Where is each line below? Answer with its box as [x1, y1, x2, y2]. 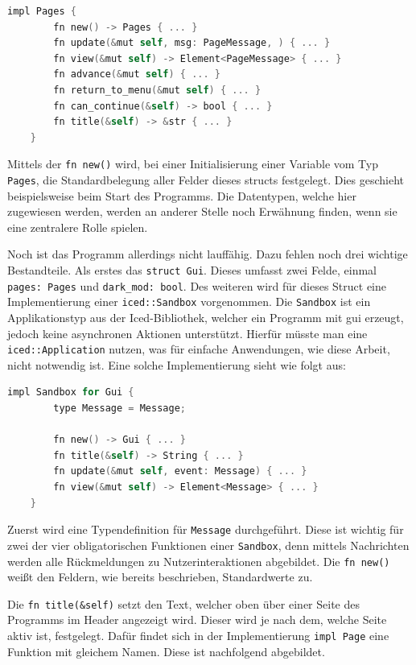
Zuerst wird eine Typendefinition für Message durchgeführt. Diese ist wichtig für [7, 521, 404, 538]
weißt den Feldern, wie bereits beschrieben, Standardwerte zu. [7, 568, 313, 585]
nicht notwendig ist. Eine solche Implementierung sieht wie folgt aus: [7, 356, 346, 373]
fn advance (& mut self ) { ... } [53, 68, 220, 81]
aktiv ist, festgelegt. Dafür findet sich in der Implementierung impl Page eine [7, 627, 389, 643]
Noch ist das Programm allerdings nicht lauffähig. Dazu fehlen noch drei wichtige [7, 246, 408, 262]
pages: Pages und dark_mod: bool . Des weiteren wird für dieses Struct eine [7, 277, 386, 294]
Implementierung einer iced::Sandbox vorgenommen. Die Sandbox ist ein [7, 293, 371, 310]
